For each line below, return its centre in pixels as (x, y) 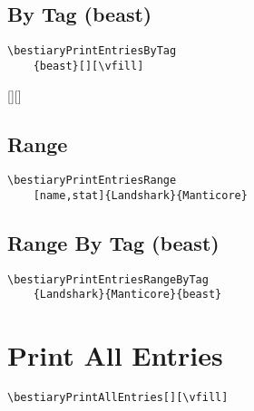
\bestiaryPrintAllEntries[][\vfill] (118, 398)
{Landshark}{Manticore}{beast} (127, 295)
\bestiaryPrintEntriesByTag (92, 51)
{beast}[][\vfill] (88, 66)
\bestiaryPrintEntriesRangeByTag (108, 279)
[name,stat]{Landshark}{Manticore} (140, 195)
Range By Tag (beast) (113, 243)
